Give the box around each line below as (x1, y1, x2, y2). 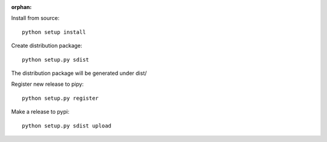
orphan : (11, 4, 32, 10)
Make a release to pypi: (11, 108, 70, 115)
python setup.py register (22, 94, 99, 102)
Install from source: (11, 15, 60, 22)
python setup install (22, 28, 86, 36)
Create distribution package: (11, 42, 83, 50)
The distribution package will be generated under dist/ (11, 69, 147, 77)
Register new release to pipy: (11, 80, 84, 88)
